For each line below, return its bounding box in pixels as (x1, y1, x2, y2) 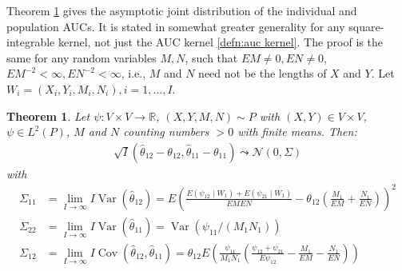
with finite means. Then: (237, 123, 357, 140)
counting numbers (123, 123, 209, 140)
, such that (185, 49, 238, 66)
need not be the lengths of (198, 65, 327, 82)
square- (348, 18, 384, 34)
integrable (6, 34, 55, 50)
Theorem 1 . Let (6, 107, 90, 124)
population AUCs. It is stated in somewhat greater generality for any (6, 18, 345, 34)
